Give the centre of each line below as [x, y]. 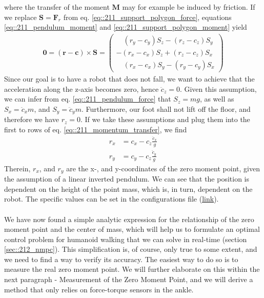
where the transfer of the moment [57, 7]
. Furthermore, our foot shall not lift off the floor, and [166, 108]
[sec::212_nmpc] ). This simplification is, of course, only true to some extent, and [131, 249]
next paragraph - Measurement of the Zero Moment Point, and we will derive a [129, 279]
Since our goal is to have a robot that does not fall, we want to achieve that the [129, 78]
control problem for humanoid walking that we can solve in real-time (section [126, 239]
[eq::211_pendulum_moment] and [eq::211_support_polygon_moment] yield [126, 27]
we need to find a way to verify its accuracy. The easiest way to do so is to [121, 259]
